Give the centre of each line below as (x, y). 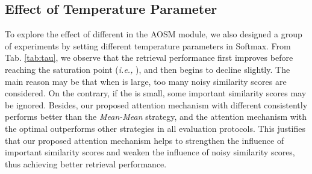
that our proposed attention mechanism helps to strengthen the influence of (145, 140)
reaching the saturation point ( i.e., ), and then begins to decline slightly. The (148, 69)
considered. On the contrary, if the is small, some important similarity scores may (156, 93)
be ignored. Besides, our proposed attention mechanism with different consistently (156, 104)
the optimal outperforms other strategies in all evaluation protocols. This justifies (155, 128)
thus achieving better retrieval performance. (86, 163)
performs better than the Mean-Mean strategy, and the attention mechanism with (156, 117)
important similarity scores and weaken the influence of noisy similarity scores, (150, 152)
